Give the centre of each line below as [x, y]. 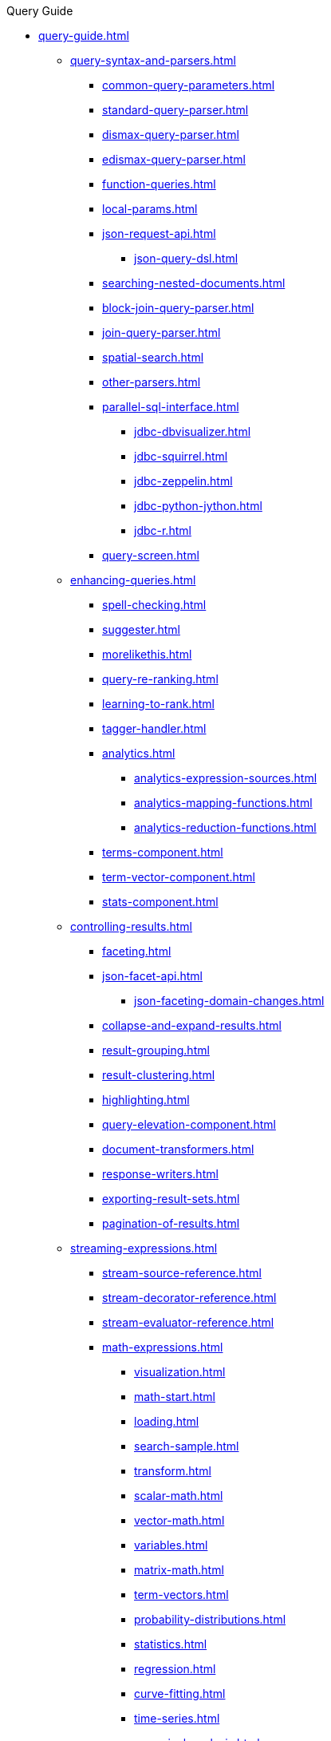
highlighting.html [146, 1100]
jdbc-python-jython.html [198, 506]
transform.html [173, 1471]
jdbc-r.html [163, 530]
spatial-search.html [153, 357]
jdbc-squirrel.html [181, 456]
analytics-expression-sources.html [226, 778]
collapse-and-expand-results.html [192, 1025]
